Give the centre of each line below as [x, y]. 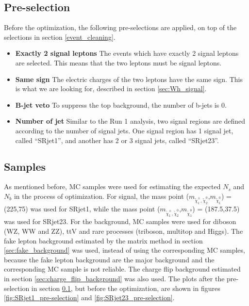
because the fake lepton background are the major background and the [109, 259]
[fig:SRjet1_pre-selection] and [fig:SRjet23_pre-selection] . [89, 298]
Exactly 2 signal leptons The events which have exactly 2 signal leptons [127, 53]
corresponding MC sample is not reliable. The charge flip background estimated [122, 269]
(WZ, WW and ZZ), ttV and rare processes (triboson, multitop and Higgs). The [124, 231]
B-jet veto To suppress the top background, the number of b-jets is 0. [121, 105]
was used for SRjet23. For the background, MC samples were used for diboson [120, 221]
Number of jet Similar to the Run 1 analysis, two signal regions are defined [130, 121]
